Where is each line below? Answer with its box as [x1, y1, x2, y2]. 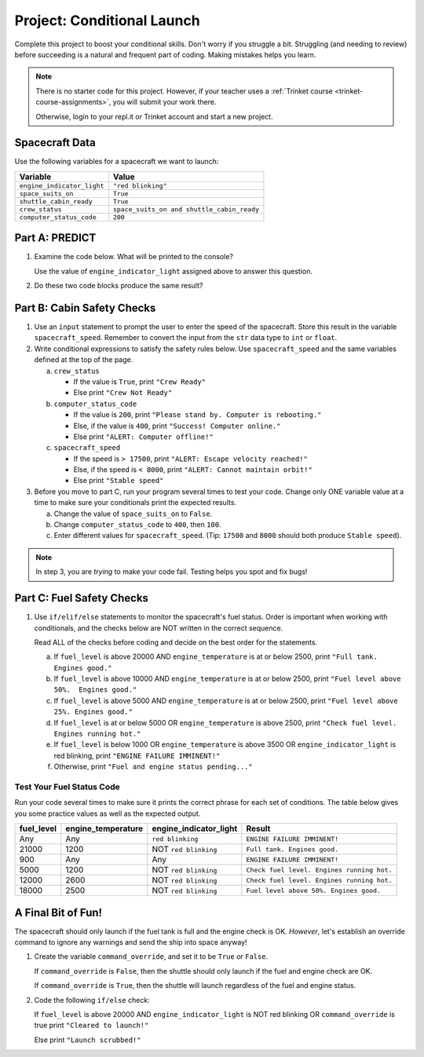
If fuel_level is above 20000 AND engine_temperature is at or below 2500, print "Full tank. [53, 652, 378, 661]
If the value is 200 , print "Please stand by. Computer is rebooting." [73, 410, 322, 419]
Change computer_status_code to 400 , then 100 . [53, 520, 221, 529]
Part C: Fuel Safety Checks [14, 591, 149, 605]
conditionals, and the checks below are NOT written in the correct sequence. [34, 623, 283, 632]
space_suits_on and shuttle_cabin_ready [112, 205, 259, 214]
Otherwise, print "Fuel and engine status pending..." [53, 762, 253, 771]
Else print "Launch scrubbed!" [34, 1035, 141, 1044]
